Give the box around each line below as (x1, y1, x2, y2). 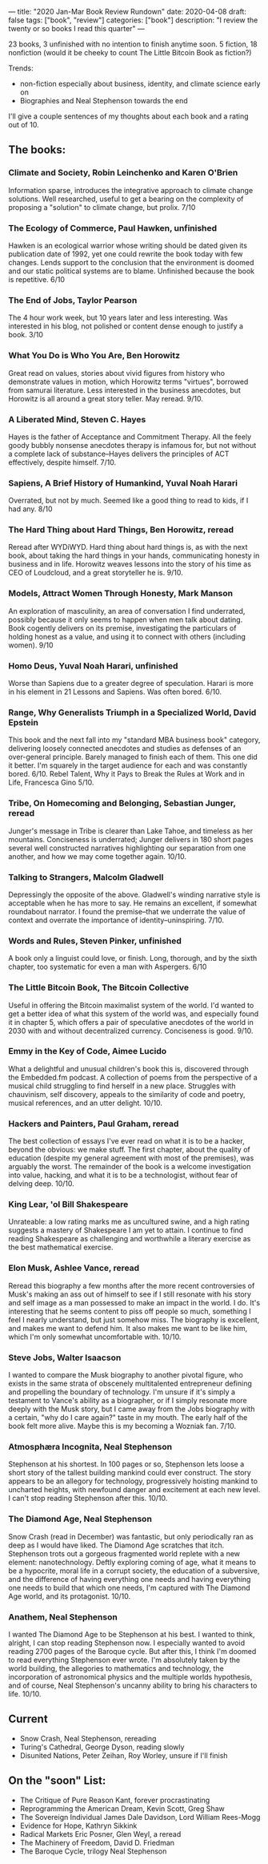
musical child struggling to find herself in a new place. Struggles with (8, 1081, 236, 1091)
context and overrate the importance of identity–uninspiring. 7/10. (8, 915, 224, 925)
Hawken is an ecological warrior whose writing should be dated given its (8, 240, 248, 250)
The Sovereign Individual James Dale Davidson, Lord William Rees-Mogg (19, 1812, 261, 1822)
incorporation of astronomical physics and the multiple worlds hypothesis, (8, 1672, 253, 1681)
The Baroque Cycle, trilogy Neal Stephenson (19, 1846, 167, 1856)
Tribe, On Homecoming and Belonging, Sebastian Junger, (8, 797, 236, 809)
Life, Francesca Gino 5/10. (8, 777, 94, 788)
